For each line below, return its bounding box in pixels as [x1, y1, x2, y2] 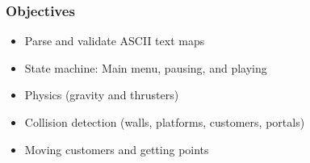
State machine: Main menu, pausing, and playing [24, 59, 267, 76]
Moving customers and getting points [24, 140, 209, 157]
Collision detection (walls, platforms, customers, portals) [24, 114, 305, 130]
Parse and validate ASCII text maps [24, 32, 205, 49]
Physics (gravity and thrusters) [24, 86, 179, 103]
